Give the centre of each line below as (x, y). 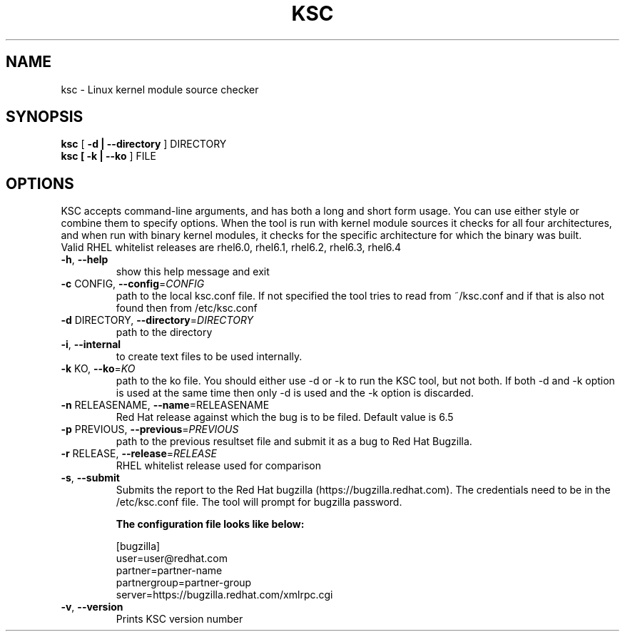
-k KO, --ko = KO (98, 369)
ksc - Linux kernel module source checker (160, 89)
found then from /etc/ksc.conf (187, 308)
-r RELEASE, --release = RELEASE (139, 454)
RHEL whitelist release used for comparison (218, 466)
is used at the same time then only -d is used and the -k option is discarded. (295, 393)
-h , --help (85, 260)
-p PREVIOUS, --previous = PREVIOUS (150, 429)
